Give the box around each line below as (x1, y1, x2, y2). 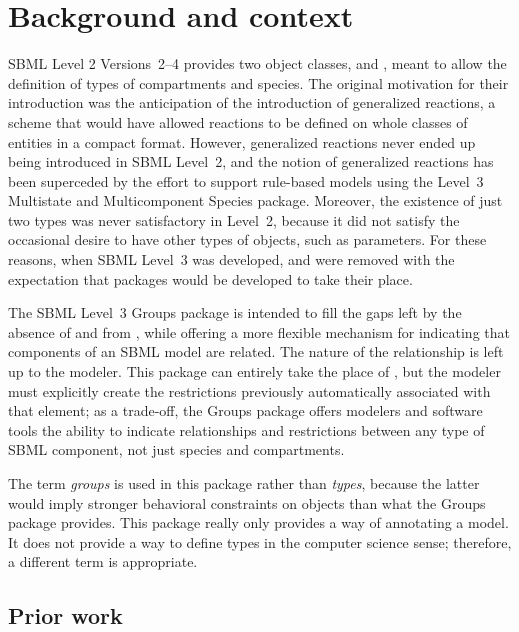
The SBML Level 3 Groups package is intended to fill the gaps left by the (8, 302, 462, 323)
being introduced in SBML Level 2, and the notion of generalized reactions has (8, 151, 494, 172)
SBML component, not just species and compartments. (8, 439, 345, 460)
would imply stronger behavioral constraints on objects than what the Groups (8, 492, 486, 513)
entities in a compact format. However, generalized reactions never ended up (8, 131, 476, 152)
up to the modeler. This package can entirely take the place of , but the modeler (8, 361, 501, 382)
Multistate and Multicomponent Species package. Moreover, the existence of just (8, 190, 503, 211)
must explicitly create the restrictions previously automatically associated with (8, 380, 491, 401)
